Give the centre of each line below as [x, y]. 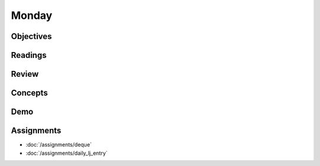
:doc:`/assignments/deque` [59, 145]
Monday [32, 15]
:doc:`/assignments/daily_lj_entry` [67, 153]
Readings [29, 55]
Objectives [31, 36]
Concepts [29, 93]
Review [25, 74]
